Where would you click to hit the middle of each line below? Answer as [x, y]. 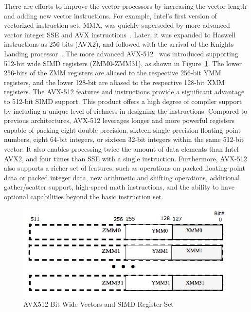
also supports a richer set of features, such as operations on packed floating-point [125, 168]
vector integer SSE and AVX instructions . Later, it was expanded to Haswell [120, 34]
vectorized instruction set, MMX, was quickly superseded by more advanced [117, 25]
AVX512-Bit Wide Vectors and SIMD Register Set [99, 304]
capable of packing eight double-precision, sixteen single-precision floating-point [122, 130]
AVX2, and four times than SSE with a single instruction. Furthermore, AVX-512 [125, 158]
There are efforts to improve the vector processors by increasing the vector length [125, 6]
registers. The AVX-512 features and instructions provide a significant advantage [124, 92]
